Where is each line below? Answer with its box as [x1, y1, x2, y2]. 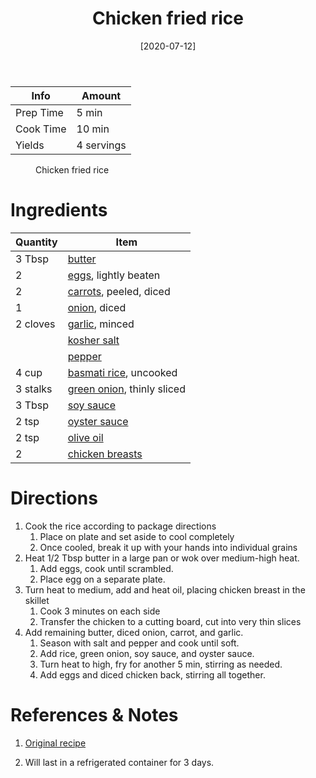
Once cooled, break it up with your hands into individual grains [39, 541, 298, 553]
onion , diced [67, 300, 127, 314]
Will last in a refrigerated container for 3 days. [24, 756, 215, 768]
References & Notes [10, 704, 179, 726]
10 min [76, 122, 110, 136]
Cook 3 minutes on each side [39, 605, 161, 617]
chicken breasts [67, 447, 143, 461]
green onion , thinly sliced [67, 382, 186, 396]
